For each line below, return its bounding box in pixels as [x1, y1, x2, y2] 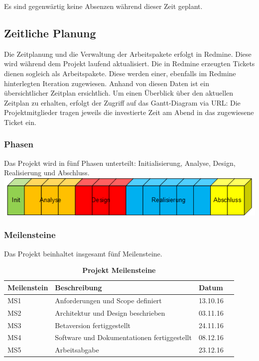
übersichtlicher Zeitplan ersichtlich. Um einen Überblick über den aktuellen [4, 88, 234, 98]
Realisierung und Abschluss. [4, 167, 90, 178]
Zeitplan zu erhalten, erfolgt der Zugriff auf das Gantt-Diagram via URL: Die [4, 97, 241, 108]
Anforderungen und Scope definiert [55, 295, 162, 305]
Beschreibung [55, 282, 102, 292]
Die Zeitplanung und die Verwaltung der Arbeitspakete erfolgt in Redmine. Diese [4, 48, 252, 59]
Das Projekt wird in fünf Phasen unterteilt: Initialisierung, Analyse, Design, [4, 157, 236, 168]
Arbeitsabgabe [55, 345, 99, 355]
